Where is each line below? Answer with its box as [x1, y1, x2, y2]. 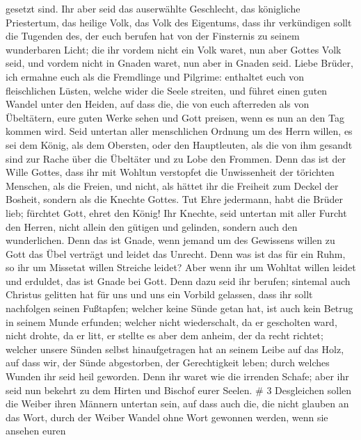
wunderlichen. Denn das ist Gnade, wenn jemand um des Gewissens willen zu [6, 233, 335, 247]
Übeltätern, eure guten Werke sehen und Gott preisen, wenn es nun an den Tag [6, 110, 344, 124]
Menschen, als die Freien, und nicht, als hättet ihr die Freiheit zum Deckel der [6, 178, 339, 193]
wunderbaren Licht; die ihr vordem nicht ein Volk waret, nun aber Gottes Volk [6, 42, 342, 56]
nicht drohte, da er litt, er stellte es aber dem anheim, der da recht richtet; [6, 328, 323, 343]
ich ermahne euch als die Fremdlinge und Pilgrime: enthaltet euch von [6, 69, 305, 83]
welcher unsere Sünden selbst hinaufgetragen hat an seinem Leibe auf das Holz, [6, 341, 344, 356]
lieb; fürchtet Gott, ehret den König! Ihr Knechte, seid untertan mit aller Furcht [6, 205, 347, 220]
